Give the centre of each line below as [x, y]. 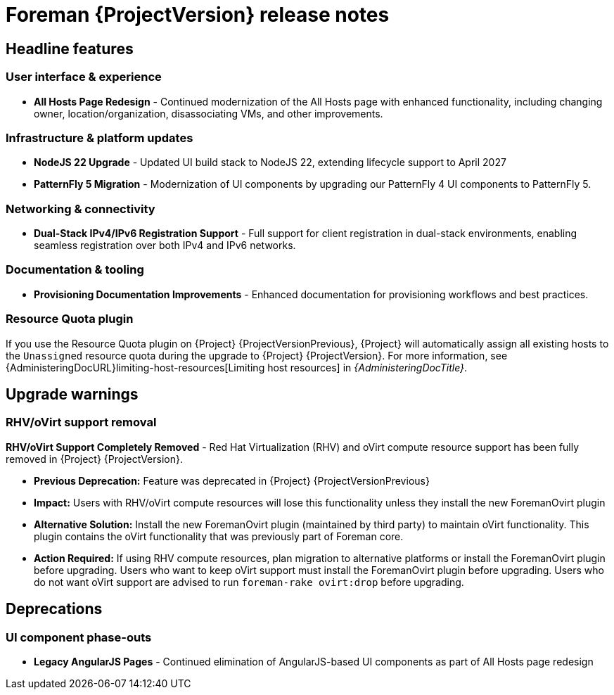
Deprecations [54, 609]
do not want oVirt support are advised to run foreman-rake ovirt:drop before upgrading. [249, 582]
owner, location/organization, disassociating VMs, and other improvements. [209, 113]
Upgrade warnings [72, 394]
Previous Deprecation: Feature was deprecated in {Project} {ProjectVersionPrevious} [232, 480]
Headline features [70, 49]
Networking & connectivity [81, 209]
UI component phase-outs [79, 637]
